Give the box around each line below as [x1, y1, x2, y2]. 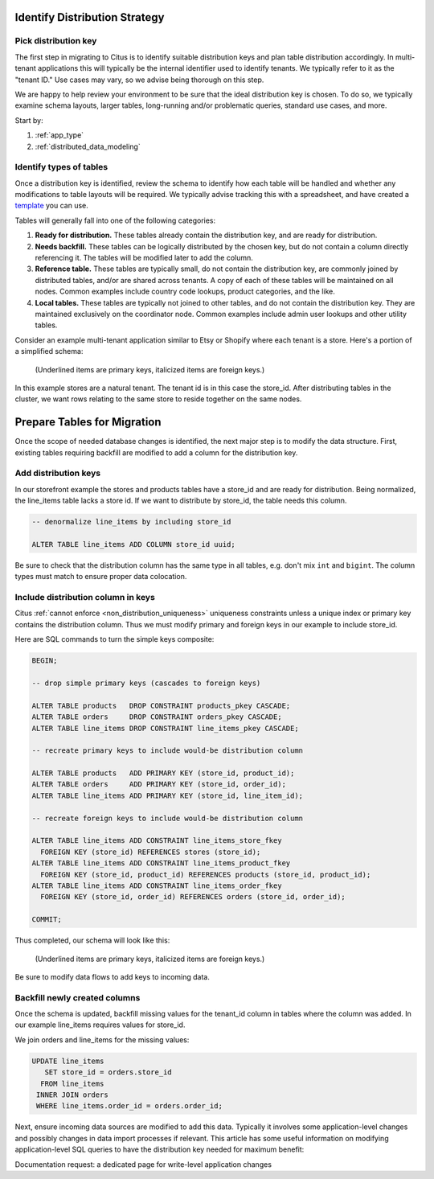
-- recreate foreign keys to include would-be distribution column [31, 813, 304, 823]
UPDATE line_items [31, 1056, 104, 1066]
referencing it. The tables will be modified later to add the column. [35, 253, 253, 262]
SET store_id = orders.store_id [44, 1068, 172, 1077]
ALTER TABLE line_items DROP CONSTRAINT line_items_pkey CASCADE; [31, 724, 299, 733]
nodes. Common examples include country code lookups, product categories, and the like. [35, 286, 335, 297]
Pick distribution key [14, 35, 97, 47]
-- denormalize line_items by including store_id [31, 517, 231, 527]
